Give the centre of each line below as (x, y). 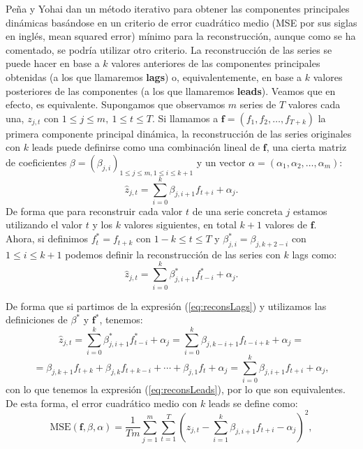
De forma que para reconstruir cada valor (94, 211)
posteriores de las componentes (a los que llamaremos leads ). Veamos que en (171, 90)
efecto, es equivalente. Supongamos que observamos (116, 104)
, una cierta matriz (306, 147)
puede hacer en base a (53, 63)
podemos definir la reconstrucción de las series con (173, 254)
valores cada (314, 104)
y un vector (221, 162)
